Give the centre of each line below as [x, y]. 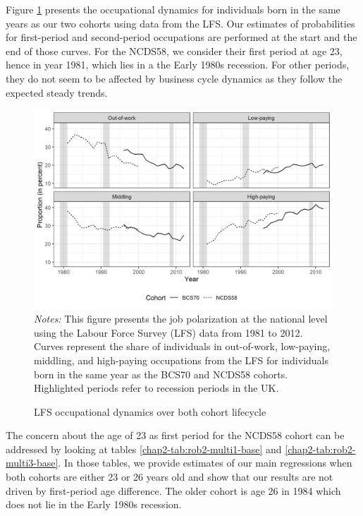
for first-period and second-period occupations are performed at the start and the [181, 37]
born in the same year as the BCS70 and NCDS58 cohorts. [161, 374]
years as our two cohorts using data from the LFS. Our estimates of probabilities [180, 23]
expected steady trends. [57, 92]
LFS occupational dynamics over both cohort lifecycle [150, 411]
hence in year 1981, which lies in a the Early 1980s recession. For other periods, [178, 65]
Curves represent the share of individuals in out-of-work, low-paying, [182, 346]
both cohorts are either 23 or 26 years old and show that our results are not [170, 477]
